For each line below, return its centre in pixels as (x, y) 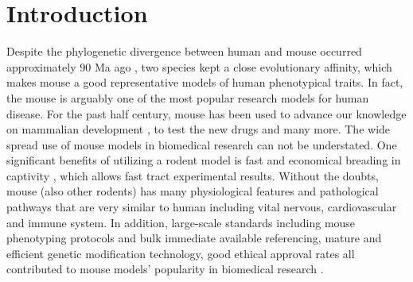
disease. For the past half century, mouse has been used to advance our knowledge (206, 113)
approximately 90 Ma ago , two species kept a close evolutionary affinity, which (199, 66)
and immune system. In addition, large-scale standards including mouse (181, 222)
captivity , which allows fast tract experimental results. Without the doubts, (193, 175)
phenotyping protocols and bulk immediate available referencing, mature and (194, 238)
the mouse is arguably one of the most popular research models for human (188, 97)
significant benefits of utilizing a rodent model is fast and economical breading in (204, 160)
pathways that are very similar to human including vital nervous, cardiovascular (202, 207)
